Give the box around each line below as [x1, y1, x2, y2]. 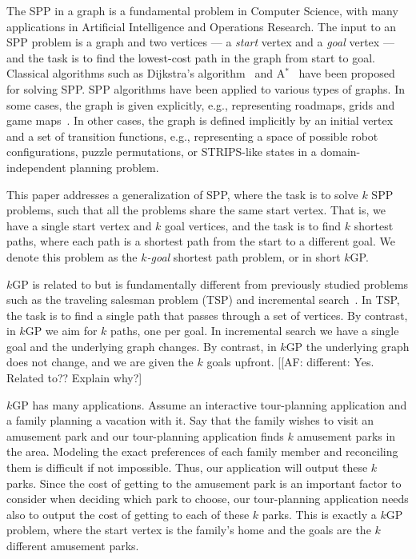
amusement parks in [297, 427, 396, 444]
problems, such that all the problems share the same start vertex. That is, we [6, 202, 386, 218]
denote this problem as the [6, 248, 138, 265]
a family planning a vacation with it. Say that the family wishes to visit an [6, 412, 374, 429]
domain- [320, 143, 361, 160]
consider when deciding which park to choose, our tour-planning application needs [6, 490, 409, 507]
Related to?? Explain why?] [6, 369, 142, 386]
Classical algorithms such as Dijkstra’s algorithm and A [6, 65, 286, 82]
